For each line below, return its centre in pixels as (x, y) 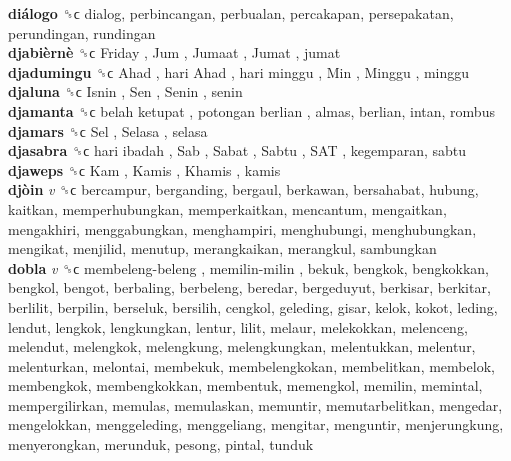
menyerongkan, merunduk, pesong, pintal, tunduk (161, 444)
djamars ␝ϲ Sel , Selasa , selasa (108, 130)
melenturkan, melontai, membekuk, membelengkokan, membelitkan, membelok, (251, 365)
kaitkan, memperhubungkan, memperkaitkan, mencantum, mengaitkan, (227, 208)
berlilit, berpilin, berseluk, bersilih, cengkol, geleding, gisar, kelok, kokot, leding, (253, 306)
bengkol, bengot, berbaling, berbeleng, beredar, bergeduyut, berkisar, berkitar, (249, 287)
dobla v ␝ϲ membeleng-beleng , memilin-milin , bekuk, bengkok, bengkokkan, (248, 267)
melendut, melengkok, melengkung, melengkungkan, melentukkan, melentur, (242, 346)
